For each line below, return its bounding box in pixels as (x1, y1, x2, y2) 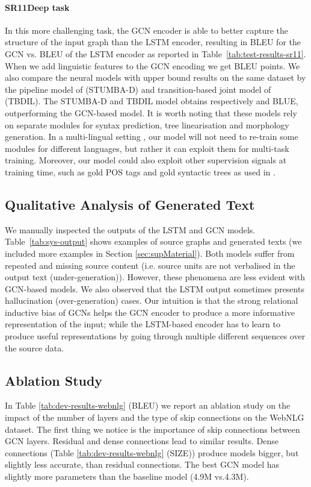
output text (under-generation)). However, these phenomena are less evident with (5, 271, 305, 283)
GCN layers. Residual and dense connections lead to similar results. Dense (5, 435, 279, 447)
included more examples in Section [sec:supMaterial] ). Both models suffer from (5, 247, 295, 259)
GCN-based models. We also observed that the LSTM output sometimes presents (5, 282, 304, 295)
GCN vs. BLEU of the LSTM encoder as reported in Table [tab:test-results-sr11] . (5, 47, 306, 60)
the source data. (5, 341, 64, 354)
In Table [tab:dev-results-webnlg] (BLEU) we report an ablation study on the (5, 399, 291, 412)
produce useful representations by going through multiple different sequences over (5, 330, 306, 342)
